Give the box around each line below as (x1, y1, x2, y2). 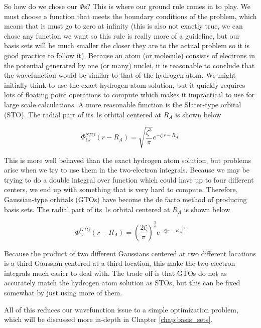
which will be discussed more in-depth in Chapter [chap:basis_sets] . (4, 314, 213, 324)
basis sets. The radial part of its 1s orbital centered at (4, 204, 170, 214)
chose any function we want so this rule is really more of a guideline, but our (4, 30, 240, 41)
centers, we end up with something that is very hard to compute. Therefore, (4, 184, 238, 195)
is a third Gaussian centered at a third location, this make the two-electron (4, 258, 235, 268)
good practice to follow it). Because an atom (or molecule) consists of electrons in (4, 50, 255, 60)
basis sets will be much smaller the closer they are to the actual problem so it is (4, 40, 250, 51)
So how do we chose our (4, 1, 77, 11)
